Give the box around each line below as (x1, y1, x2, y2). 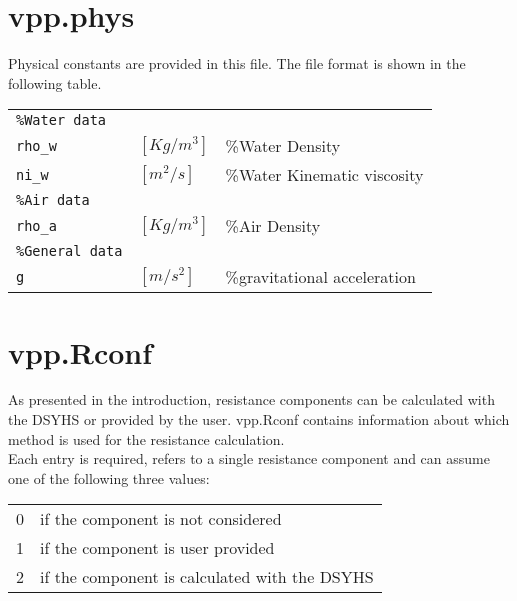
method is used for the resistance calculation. (8, 428, 285, 449)
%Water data (16, 112, 107, 129)
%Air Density (225, 214, 321, 238)
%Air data (16, 192, 90, 209)
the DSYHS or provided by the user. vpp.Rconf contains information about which (8, 409, 510, 430)
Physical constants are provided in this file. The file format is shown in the (8, 53, 466, 74)
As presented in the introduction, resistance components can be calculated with (8, 389, 495, 410)
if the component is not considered (40, 507, 282, 531)
